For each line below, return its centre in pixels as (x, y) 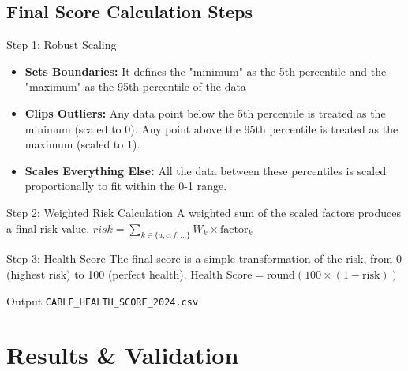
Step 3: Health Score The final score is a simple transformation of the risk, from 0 (204, 259)
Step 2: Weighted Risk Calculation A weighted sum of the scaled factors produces (204, 212)
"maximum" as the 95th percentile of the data (135, 86)
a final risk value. (48, 228)
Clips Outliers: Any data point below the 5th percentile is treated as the (205, 112)
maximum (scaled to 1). (82, 144)
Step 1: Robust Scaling (62, 45)
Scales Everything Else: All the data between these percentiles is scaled (206, 170)
